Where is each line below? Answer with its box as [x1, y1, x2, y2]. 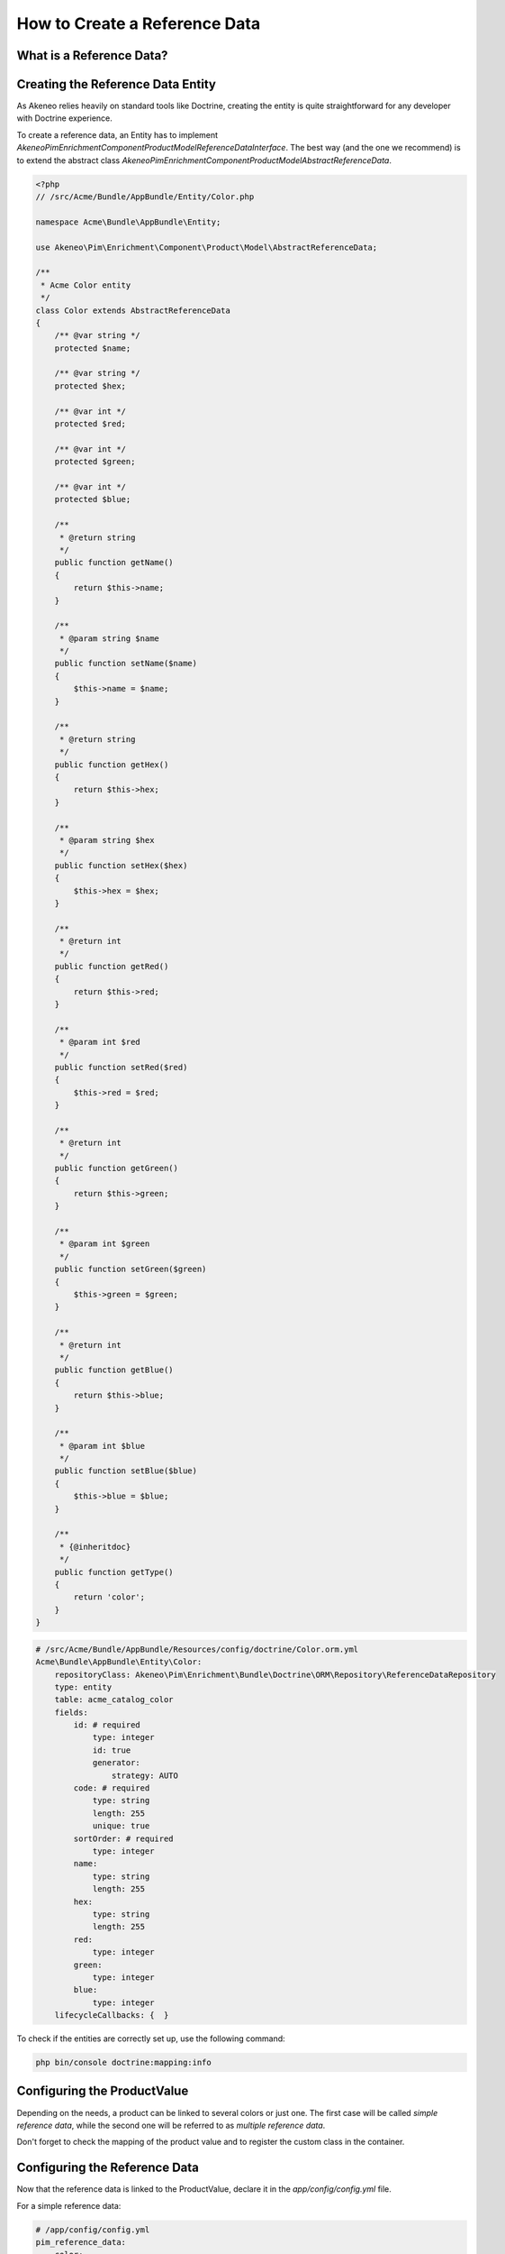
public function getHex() [54, 759, 169, 770]
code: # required [73, 1783, 150, 1793]
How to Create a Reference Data [16, 14, 261, 33]
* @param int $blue [59, 1441, 146, 1451]
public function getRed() [54, 961, 169, 971]
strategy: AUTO [111, 1770, 179, 1781]
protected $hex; [54, 380, 126, 391]
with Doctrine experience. [16, 113, 113, 124]
